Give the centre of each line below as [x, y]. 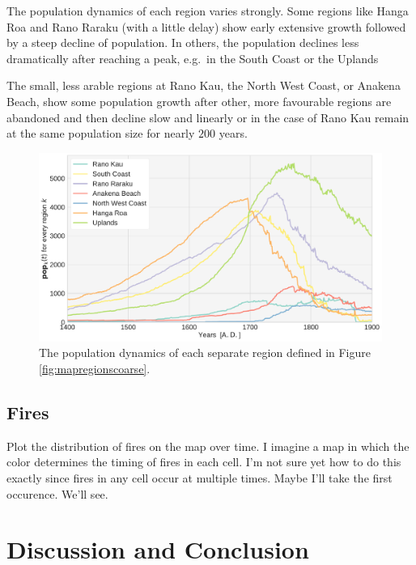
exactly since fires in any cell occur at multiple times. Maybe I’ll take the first [200, 478]
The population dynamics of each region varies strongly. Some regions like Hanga [208, 11]
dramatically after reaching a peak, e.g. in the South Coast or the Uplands [193, 58]
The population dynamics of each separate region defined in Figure [205, 353]
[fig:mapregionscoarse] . [95, 369]
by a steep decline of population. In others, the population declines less [183, 42]
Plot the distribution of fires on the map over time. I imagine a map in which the [208, 446]
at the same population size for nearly [101, 133]
